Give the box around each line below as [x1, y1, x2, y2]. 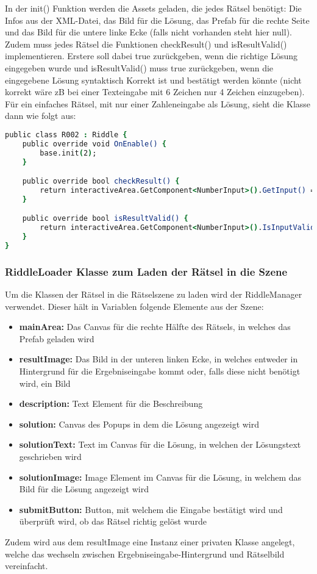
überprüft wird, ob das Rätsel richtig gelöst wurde [19, 515, 207, 528]
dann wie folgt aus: [5, 109, 76, 122]
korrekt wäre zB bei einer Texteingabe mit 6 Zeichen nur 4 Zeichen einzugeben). [5, 85, 305, 98]
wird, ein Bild [19, 376, 71, 389]
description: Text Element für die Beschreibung [19, 397, 203, 410]
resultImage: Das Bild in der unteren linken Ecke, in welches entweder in [19, 353, 298, 365]
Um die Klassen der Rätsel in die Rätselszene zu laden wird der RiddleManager [5, 288, 302, 301]
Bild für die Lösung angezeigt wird [19, 483, 149, 495]
